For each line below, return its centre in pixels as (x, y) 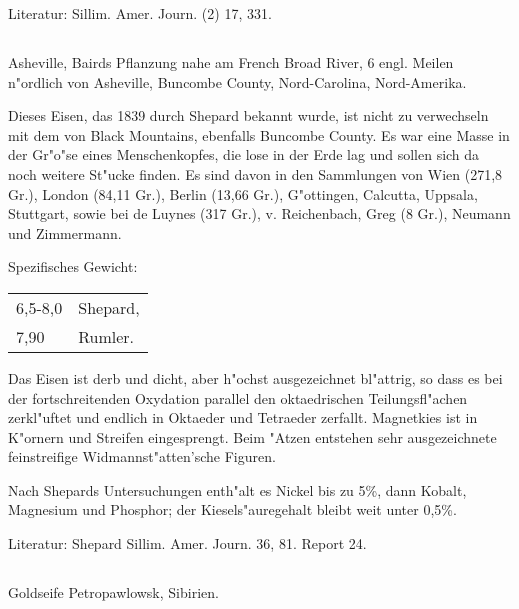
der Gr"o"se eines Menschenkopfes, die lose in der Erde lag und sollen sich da (244, 154)
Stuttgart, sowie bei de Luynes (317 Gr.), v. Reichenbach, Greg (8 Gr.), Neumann (259, 213)
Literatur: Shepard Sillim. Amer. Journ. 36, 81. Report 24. (187, 543)
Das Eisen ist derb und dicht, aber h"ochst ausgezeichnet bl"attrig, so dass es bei (255, 377)
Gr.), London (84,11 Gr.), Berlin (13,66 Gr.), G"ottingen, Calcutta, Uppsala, (243, 193)
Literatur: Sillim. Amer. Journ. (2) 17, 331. (140, 13)
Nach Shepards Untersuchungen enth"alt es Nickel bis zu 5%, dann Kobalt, (237, 489)
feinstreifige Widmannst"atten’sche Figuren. (142, 456)
